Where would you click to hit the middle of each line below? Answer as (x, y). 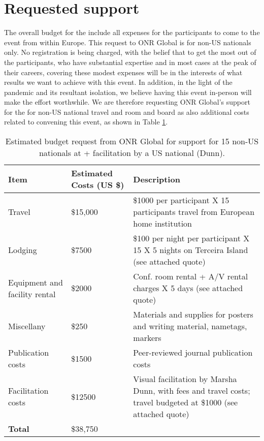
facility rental (32, 294)
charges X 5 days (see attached (188, 288)
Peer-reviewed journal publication (193, 353)
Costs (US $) (98, 185)
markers (147, 338)
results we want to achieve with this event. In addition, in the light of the (118, 82)
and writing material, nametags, (190, 326)
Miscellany (27, 326)
